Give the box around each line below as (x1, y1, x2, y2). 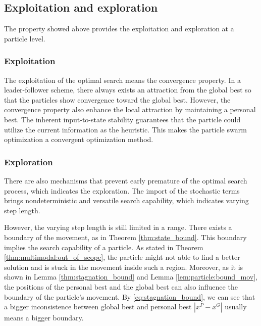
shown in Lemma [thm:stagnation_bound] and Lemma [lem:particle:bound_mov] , (4, 271, 257, 282)
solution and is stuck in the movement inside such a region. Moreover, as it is (4, 261, 243, 272)
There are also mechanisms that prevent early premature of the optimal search (4, 175, 247, 185)
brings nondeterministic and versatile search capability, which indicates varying (4, 195, 249, 206)
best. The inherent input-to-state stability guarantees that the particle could (4, 114, 241, 124)
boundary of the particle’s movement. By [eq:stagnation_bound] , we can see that (4, 291, 255, 302)
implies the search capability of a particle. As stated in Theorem (4, 242, 203, 252)
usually (225, 301, 247, 312)
